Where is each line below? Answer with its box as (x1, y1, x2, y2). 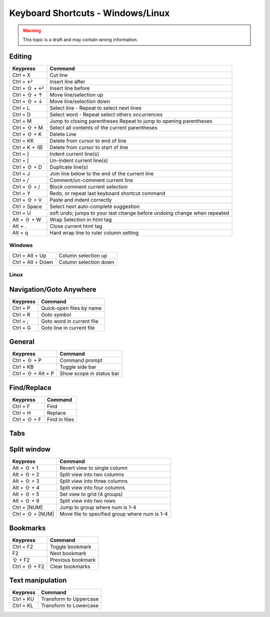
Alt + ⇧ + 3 (12, 478, 39, 485)
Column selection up (58, 252, 107, 259)
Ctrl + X (12, 72, 31, 79)
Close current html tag (49, 223, 102, 230)
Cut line (49, 72, 68, 79)
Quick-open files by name (40, 304, 102, 311)
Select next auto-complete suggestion (49, 203, 140, 210)
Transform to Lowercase (40, 602, 99, 609)
